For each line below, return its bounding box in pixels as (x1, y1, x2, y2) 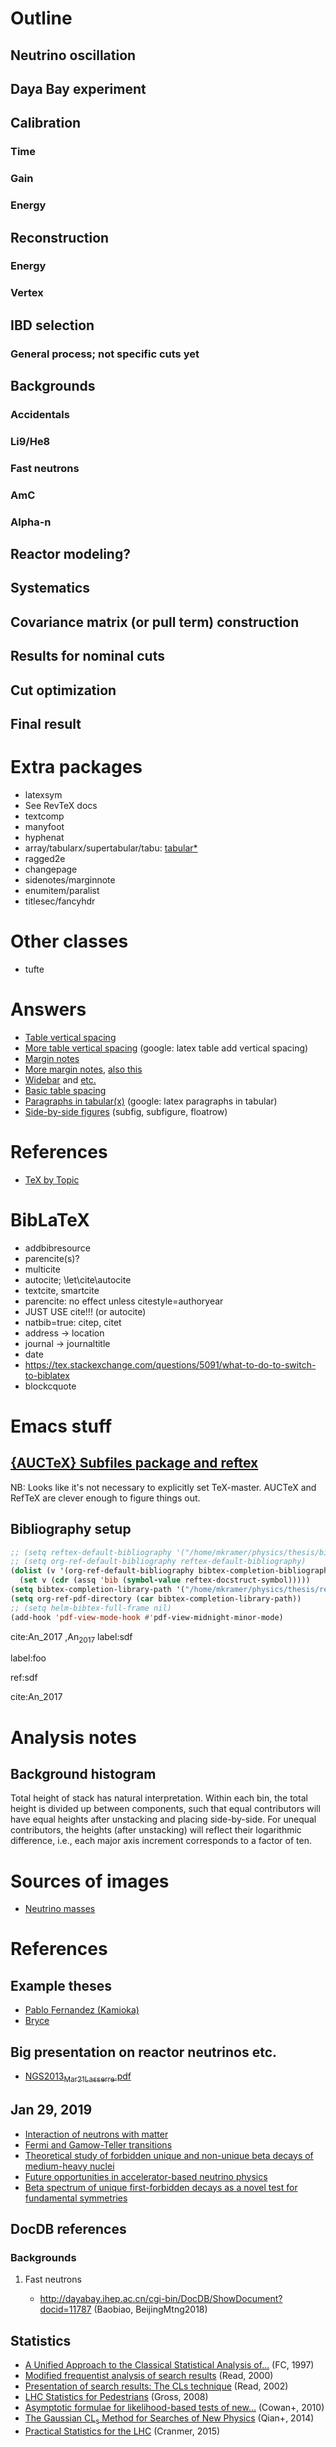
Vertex (10, 286, 44, 300)
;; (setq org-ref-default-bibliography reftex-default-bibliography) (10, 1557, 307, 1567)
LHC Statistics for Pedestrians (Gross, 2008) (24, 2391, 209, 2403)
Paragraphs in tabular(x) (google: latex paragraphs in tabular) (24, 1095, 278, 1107)
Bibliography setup (10, 1521, 132, 1538)
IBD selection (10, 317, 95, 334)
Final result (10, 716, 82, 733)
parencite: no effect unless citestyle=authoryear (24, 1295, 224, 1307)
